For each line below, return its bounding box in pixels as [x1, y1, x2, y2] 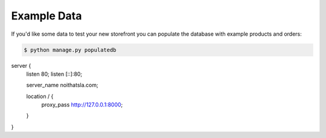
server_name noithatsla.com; [26, 82, 99, 89]
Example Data [11, 9, 82, 22]
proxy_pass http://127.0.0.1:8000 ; [41, 101, 123, 108]
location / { [26, 93, 54, 100]
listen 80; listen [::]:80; [26, 70, 83, 77]
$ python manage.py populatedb [24, 46, 117, 53]
